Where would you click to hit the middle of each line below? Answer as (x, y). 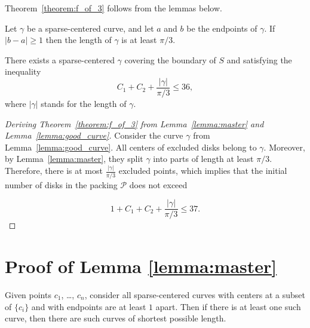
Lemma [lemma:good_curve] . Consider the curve (94, 135)
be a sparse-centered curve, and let (90, 28)
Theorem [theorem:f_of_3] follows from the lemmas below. (113, 8)
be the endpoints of (222, 28)
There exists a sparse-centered (60, 59)
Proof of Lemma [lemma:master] (141, 266)
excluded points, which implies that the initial (203, 171)
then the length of (79, 40)
